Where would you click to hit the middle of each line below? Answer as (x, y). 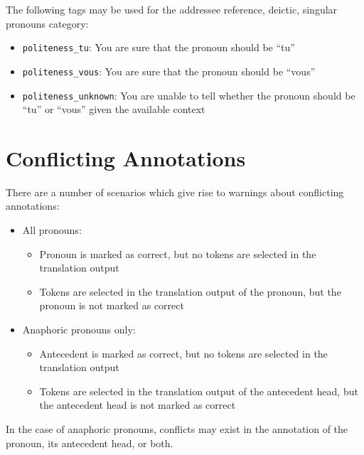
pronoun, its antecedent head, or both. (90, 443)
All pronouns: (52, 230)
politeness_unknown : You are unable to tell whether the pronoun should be (189, 95)
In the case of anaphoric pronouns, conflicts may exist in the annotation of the (177, 429)
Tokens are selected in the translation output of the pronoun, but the (190, 291)
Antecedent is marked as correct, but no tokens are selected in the (183, 353)
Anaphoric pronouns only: (79, 330)
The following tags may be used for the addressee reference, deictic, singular (172, 9)
